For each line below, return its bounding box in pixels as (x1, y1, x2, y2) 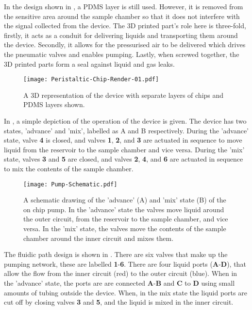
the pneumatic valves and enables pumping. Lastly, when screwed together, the (4, 49, 239, 59)
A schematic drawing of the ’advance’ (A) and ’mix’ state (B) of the (23, 195, 226, 205)
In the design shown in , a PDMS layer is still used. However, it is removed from (4, 1, 243, 11)
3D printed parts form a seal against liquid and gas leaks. (4, 58, 175, 69)
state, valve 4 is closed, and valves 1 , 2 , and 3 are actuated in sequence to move (4, 135, 242, 145)
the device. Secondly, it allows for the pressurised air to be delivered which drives (4, 39, 246, 50)
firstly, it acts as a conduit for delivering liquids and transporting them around (4, 30, 238, 40)
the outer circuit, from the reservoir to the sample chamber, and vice (23, 214, 228, 224)
